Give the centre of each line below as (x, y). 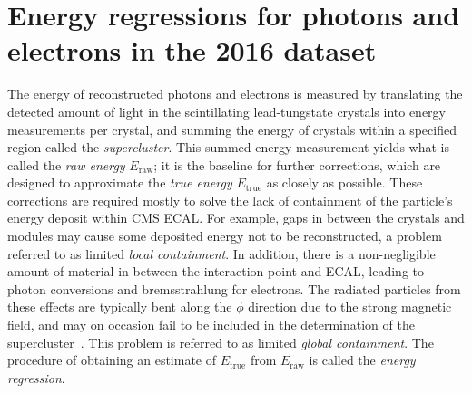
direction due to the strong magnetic (350, 307)
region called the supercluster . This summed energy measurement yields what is (228, 147)
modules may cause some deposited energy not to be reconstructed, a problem (225, 236)
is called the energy (362, 360)
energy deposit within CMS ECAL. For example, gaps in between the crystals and (236, 218)
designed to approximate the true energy (120, 182)
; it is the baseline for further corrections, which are (297, 164)
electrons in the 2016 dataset (192, 50)
